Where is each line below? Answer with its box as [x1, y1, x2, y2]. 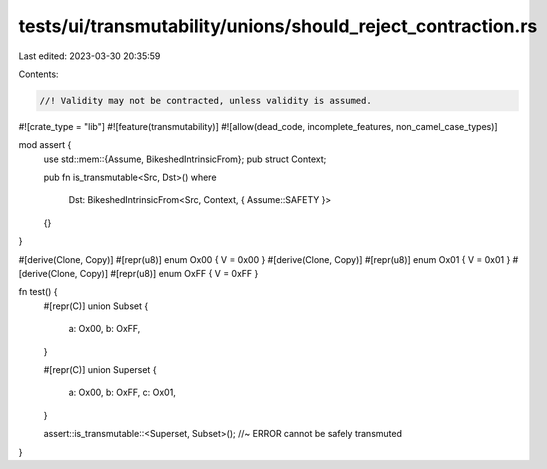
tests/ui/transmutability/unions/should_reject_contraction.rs [18, 15, 538, 37]
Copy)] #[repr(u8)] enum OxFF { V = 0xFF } [79, 268, 259, 280]
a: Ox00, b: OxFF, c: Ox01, [68, 386, 177, 399]
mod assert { [18, 139, 72, 151]
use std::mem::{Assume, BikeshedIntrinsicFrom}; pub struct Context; [43, 153, 327, 165]
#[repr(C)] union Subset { [43, 300, 149, 312]
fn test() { [18, 286, 59, 298]
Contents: [18, 68, 59, 80]
